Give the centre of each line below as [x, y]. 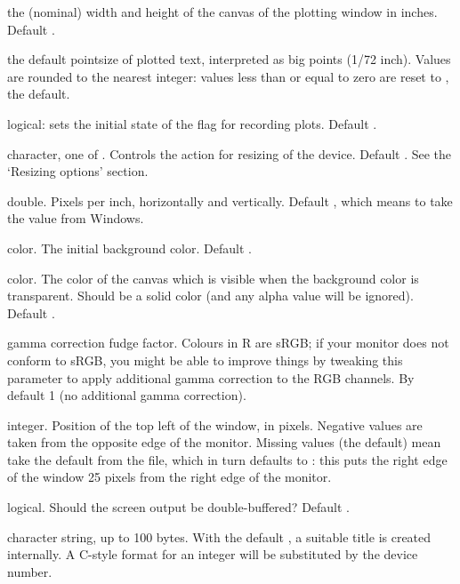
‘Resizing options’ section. [78, 171]
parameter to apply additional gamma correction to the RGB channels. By [211, 377]
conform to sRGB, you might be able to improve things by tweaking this [205, 360]
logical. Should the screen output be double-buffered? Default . [178, 507]
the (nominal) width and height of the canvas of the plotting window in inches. [222, 12]
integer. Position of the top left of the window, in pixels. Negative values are [215, 424]
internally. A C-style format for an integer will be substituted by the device [213, 554]
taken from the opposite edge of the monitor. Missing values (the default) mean [224, 442]
